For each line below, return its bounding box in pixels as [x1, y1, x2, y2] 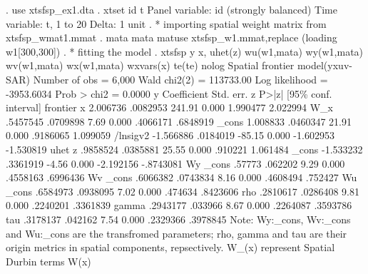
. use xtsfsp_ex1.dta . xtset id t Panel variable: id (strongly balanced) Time [6, 2, 337, 16]
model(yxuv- [297, 58, 352, 73]
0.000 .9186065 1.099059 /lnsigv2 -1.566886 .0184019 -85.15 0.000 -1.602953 [6, 128, 334, 143]
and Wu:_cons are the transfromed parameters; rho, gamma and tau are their [6, 225, 347, 240]
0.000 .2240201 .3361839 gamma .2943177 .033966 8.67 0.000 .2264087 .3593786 [6, 198, 352, 213]
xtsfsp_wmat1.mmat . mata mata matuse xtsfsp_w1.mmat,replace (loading [6, 30, 337, 45]
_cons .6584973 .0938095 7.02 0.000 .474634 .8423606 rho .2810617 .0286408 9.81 [6, 183, 359, 198]
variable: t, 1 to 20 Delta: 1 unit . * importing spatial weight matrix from [6, 16, 327, 31]
